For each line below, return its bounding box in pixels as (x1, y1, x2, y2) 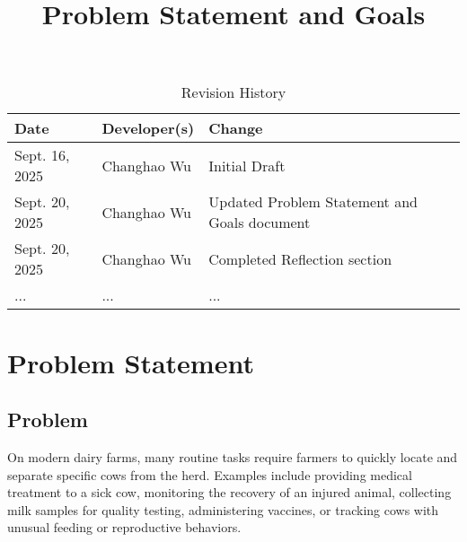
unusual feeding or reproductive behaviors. (7, 518, 242, 537)
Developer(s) (101, 118, 195, 139)
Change (208, 118, 263, 139)
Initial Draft (208, 154, 286, 176)
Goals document (208, 212, 311, 233)
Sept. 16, (14, 144, 70, 166)
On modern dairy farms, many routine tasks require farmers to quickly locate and (7, 447, 458, 466)
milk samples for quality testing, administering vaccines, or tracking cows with (7, 500, 439, 519)
